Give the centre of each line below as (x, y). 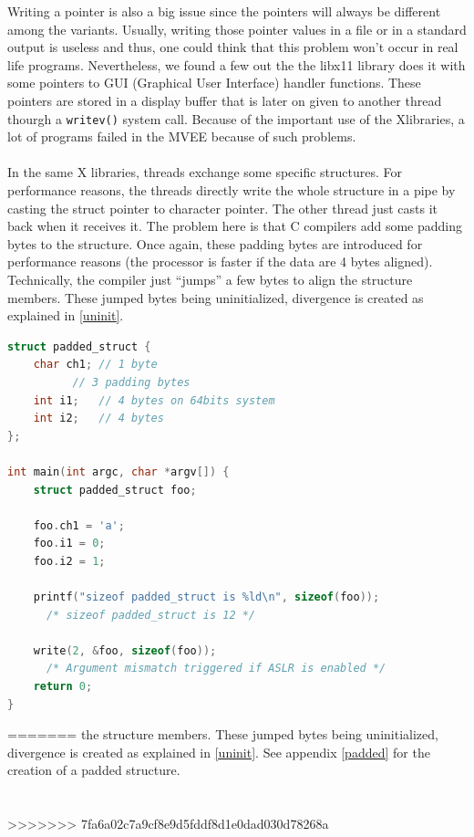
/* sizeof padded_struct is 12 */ (151, 615)
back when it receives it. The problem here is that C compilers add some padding (235, 226)
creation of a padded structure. (94, 770)
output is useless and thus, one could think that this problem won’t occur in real (233, 47)
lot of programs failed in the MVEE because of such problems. (182, 136)
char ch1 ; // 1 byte (95, 365)
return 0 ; (63, 687)
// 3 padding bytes (131, 382)
